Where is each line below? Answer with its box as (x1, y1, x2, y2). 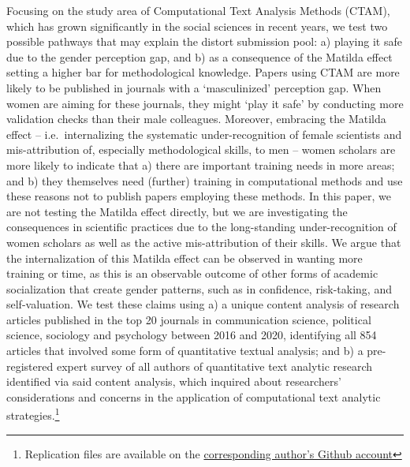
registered (6, 357, 54, 374)
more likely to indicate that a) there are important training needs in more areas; (6, 156, 395, 173)
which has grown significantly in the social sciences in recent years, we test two (6, 17, 388, 34)
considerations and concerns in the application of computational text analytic (6, 388, 381, 405)
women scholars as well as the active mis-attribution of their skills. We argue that (6, 233, 401, 250)
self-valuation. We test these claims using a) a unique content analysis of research (6, 296, 400, 312)
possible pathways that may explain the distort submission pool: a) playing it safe (6, 33, 402, 50)
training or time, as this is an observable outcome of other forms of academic (6, 265, 378, 282)
